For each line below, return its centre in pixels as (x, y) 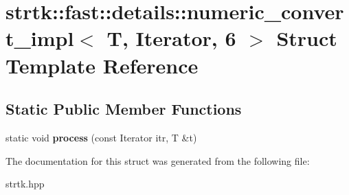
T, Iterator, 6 (171, 38)
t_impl (40, 38)
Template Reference (102, 65)
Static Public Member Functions (124, 109)
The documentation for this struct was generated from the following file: (158, 160)
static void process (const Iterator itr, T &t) (101, 137)
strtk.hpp (25, 184)
